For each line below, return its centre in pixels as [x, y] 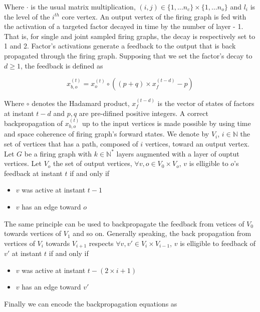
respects [101, 243]
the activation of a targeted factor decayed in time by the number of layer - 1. [124, 26]
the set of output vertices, [93, 163]
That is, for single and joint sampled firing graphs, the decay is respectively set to [130, 36]
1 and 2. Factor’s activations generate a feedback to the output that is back [120, 46]
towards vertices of [33, 233]
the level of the [27, 16]
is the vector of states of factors [206, 103]
